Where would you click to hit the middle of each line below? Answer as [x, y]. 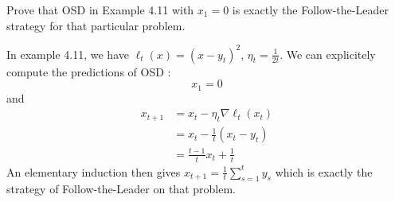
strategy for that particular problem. [96, 25]
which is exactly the [324, 171]
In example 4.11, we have [68, 54]
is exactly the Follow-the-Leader [310, 10]
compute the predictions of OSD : [89, 71]
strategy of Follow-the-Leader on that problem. [121, 189]
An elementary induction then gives [94, 171]
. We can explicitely [328, 54]
